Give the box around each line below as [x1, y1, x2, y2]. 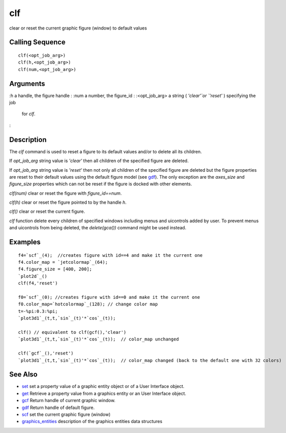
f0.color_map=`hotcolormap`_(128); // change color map [18, 301, 158, 307]
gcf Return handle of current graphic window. [21, 397, 116, 403]
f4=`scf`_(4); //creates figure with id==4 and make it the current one [18, 252, 203, 258]
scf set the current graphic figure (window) [21, 411, 111, 417]
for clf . [21, 111, 36, 117]
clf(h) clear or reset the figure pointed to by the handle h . [9, 199, 127, 205]
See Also [9, 370, 37, 379]
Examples [9, 238, 41, 246]
